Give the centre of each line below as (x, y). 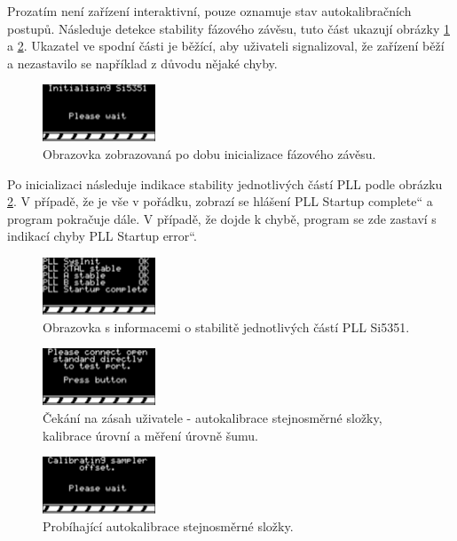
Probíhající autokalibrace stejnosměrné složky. (168, 525)
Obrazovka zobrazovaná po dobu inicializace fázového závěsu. (209, 154)
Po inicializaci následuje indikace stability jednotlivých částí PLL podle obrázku (225, 183)
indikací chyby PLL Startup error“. (102, 236)
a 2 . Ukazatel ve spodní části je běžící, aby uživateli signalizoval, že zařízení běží (226, 46)
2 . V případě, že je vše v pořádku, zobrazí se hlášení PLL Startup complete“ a (220, 201)
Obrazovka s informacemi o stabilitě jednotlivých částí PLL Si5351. (226, 326)
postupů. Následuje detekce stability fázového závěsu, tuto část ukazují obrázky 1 (228, 28)
